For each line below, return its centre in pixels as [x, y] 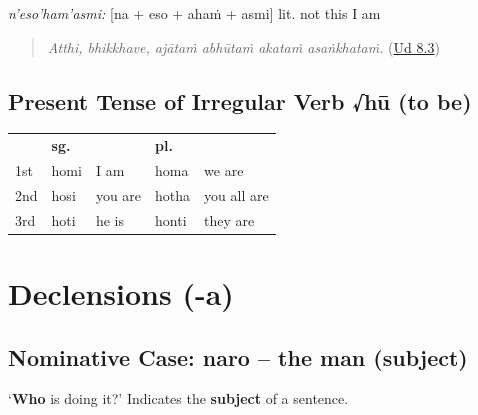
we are [224, 169]
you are [118, 194]
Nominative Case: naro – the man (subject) [238, 356]
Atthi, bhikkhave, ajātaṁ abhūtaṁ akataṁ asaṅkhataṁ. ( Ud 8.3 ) [243, 46]
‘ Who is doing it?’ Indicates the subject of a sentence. [178, 398]
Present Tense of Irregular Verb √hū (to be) [240, 100]
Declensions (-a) [121, 292]
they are [229, 219]
